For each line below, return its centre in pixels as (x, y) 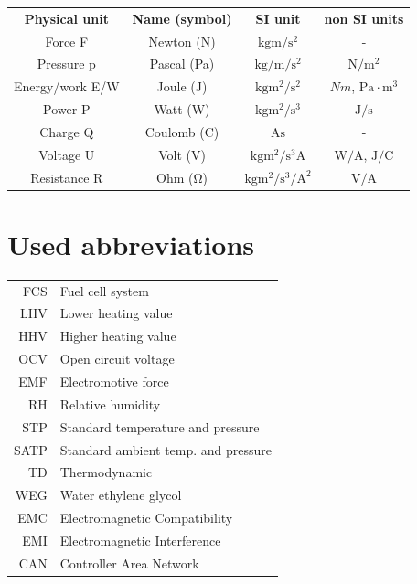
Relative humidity (110, 403)
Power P (67, 109)
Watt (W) (182, 109)
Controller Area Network (129, 563)
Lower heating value (116, 313)
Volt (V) (182, 154)
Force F (67, 41)
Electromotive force (114, 381)
